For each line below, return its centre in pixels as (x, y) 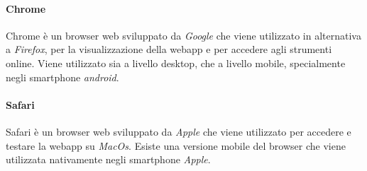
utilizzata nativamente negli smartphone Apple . (108, 159)
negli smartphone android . (62, 77)
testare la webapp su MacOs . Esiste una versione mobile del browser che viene (176, 145)
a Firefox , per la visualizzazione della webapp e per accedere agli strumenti (169, 49)
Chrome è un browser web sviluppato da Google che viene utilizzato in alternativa (183, 35)
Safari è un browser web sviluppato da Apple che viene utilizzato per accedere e (179, 131)
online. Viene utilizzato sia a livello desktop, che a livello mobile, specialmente (176, 63)
